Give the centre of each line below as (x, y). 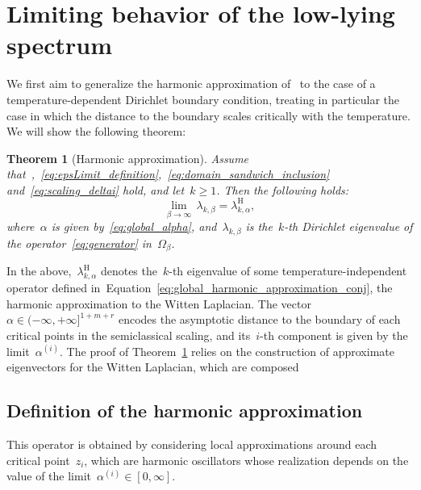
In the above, (39, 271)
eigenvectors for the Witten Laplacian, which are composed (153, 367)
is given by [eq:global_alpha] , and (134, 226)
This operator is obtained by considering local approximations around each (192, 444)
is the (259, 226)
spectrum (60, 45)
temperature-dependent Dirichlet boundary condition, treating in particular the (203, 99)
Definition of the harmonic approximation (185, 410)
